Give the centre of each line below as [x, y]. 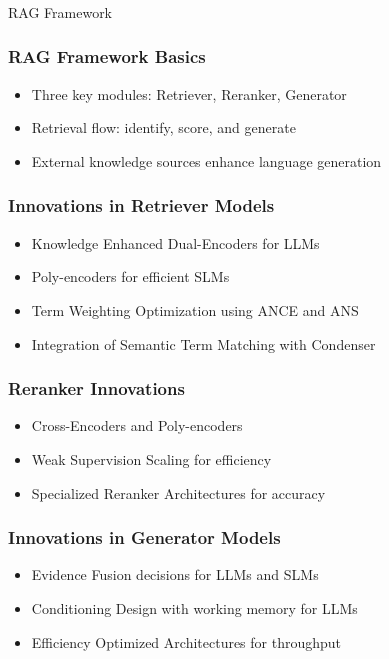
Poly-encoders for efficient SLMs [130, 276]
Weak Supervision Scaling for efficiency [151, 458]
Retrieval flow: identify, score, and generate [163, 127]
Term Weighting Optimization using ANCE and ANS [195, 309]
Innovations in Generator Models [144, 537]
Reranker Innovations [96, 388]
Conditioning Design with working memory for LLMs [194, 607]
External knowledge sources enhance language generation [206, 160]
